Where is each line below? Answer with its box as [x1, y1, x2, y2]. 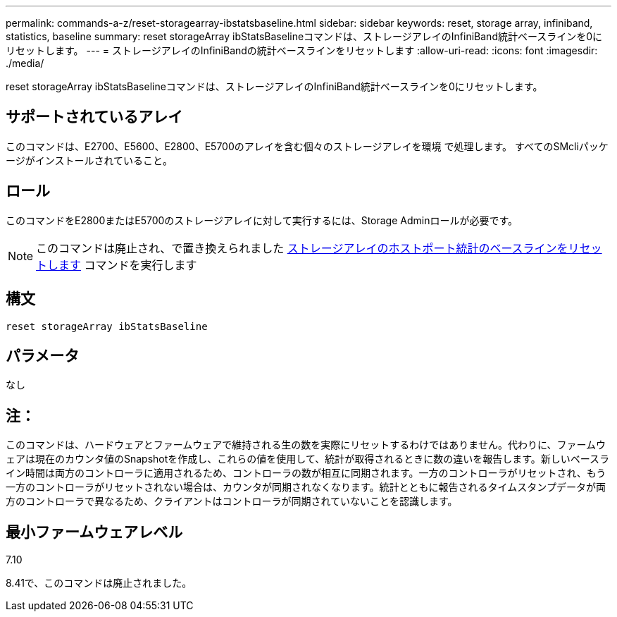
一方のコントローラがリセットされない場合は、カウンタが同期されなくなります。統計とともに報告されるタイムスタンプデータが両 [6, 481, 606, 494]
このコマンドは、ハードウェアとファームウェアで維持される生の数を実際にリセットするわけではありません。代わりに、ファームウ [6, 439, 606, 451]
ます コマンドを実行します [58, 257, 197, 272]
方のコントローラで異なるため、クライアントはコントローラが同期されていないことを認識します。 [6, 495, 458, 508]
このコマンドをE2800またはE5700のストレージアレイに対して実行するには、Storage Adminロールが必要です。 [6, 214, 518, 226]
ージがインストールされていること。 [6, 154, 173, 166]
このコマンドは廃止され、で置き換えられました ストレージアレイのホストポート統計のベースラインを [36, 240, 568, 255]
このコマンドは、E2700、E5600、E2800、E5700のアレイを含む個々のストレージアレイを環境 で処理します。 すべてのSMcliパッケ [6, 140, 609, 152]
